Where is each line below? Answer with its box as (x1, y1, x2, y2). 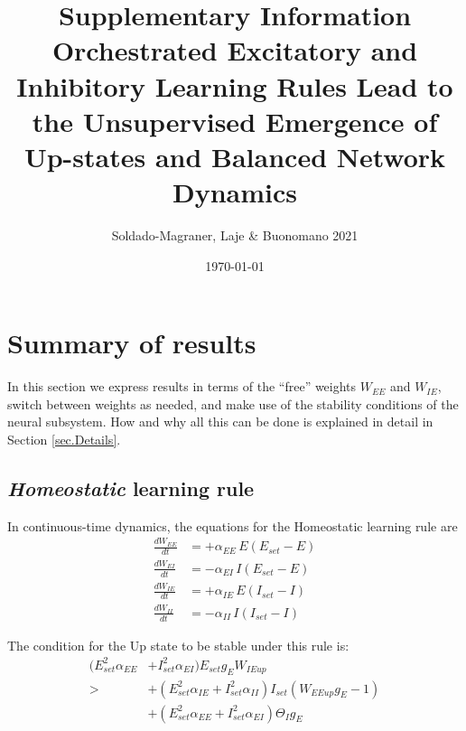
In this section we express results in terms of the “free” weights (7, 377, 357, 396)
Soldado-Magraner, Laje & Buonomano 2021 (111, 226, 359, 245)
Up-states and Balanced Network (23, 137, 446, 174)
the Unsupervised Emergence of (32, 102, 438, 139)
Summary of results (7, 324, 256, 361)
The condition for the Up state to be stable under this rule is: (7, 635, 349, 654)
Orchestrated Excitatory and (51, 32, 418, 69)
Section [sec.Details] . (7, 429, 121, 448)
